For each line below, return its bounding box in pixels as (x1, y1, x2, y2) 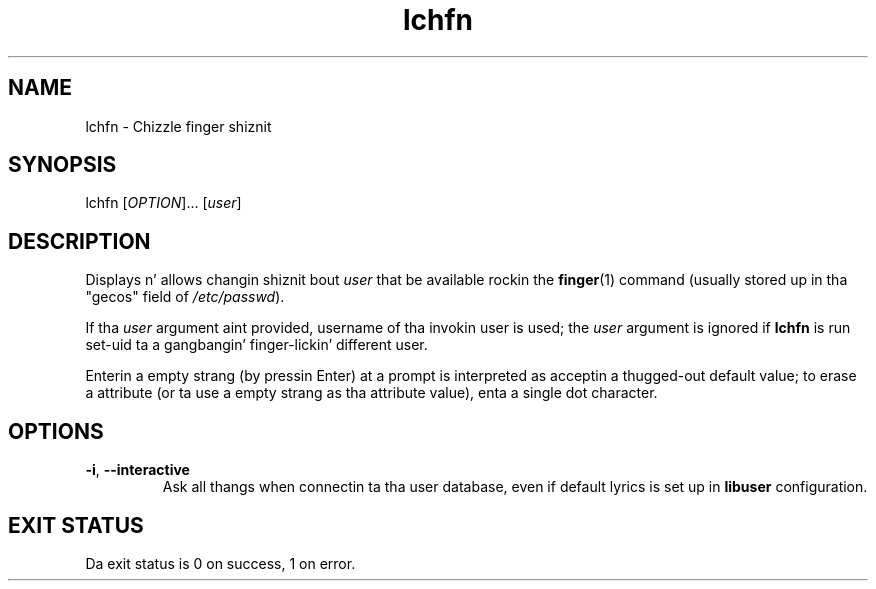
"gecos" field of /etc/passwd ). (85, 288, 285, 306)
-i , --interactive (85, 461, 190, 479)
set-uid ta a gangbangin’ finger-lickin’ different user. (85, 336, 428, 354)
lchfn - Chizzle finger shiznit (85, 117, 272, 135)
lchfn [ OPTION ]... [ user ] (85, 194, 242, 212)
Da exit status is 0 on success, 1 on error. (85, 554, 356, 572)
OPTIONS (8, 418, 104, 444)
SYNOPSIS (8, 152, 117, 178)
